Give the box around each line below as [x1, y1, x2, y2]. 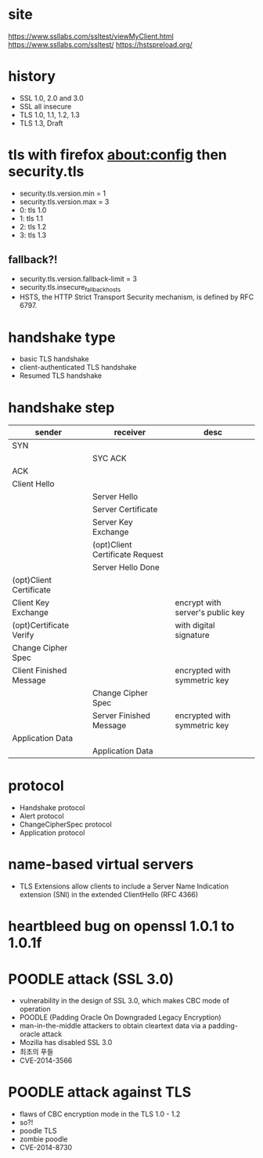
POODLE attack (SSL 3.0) [8, 970, 175, 988]
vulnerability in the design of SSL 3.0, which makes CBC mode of [19, 996, 229, 1006]
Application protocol [19, 828, 85, 837]
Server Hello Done [92, 562, 160, 573]
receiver [113, 427, 146, 438]
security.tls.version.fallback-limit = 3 [19, 273, 137, 284]
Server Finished [92, 710, 151, 721]
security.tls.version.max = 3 [19, 196, 110, 206]
